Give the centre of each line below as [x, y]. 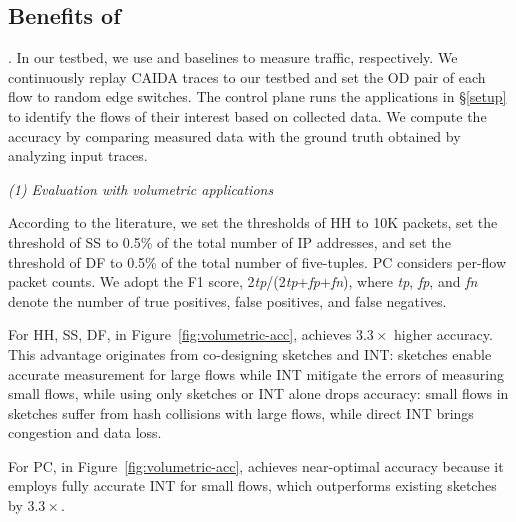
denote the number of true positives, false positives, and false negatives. [227, 300]
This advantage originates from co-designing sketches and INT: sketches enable [250, 353]
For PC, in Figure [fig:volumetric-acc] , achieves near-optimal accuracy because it [256, 465]
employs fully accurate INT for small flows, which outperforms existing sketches [252, 485]
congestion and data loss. [85, 432]
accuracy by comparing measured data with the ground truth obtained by [234, 135]
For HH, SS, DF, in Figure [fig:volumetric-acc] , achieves [180, 334]
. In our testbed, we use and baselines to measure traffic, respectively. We [233, 57]
